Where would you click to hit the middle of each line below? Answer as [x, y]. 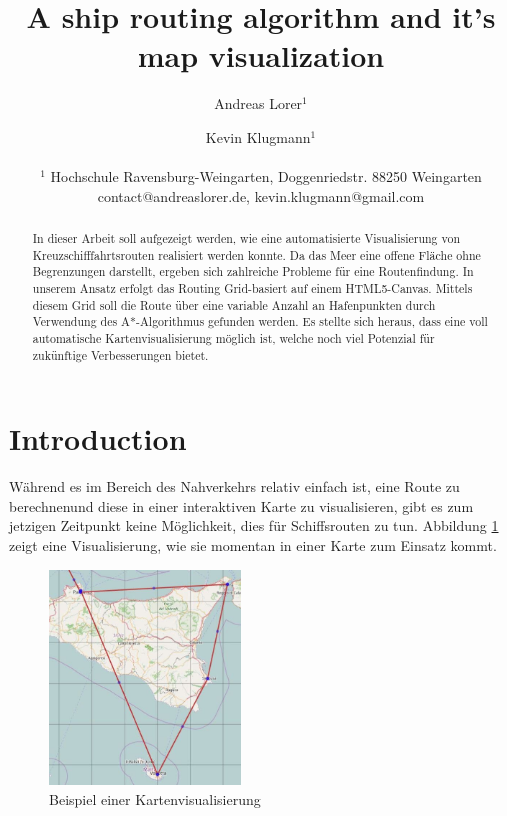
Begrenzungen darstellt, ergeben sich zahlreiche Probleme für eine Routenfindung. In [253, 271]
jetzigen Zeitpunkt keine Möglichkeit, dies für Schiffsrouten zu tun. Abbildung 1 [254, 525]
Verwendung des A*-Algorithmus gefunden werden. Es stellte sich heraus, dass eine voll [260, 321]
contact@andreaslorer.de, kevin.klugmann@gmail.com [261, 195]
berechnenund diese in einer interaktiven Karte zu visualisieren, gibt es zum [241, 505]
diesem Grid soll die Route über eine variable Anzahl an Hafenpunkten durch [234, 304]
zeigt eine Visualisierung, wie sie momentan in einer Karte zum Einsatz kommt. [253, 545]
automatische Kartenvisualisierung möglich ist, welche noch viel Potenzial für [233, 338]
